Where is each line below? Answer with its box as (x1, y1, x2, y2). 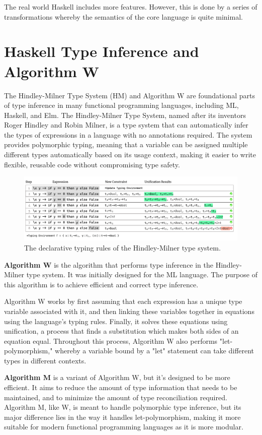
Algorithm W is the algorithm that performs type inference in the (4, 259, 214, 270)
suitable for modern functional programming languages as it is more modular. (4, 421, 243, 432)
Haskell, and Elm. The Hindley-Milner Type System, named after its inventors (4, 109, 246, 120)
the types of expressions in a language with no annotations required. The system (4, 129, 252, 140)
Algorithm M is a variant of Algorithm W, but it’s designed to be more (4, 372, 230, 383)
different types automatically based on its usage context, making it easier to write (4, 149, 256, 160)
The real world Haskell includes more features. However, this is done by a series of (4, 2, 257, 12)
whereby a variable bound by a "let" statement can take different (55, 345, 254, 356)
